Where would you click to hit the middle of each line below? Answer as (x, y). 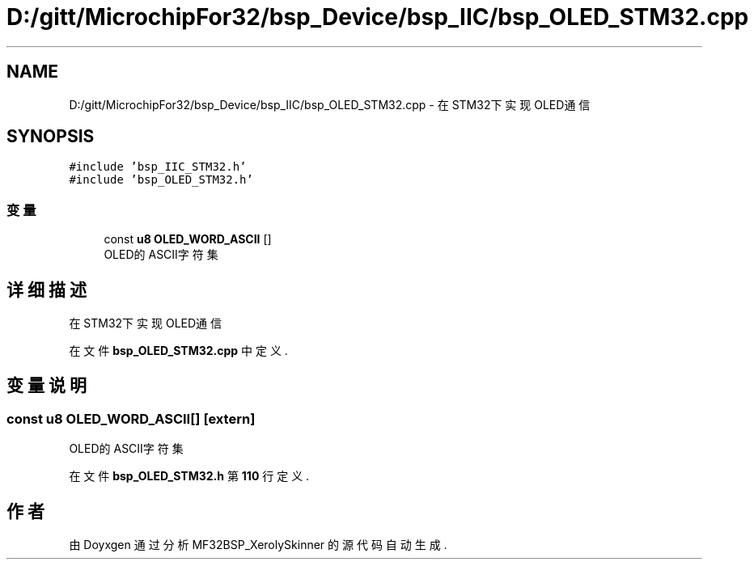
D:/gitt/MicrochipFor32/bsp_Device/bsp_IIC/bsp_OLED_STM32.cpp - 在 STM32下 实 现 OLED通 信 (330, 104)
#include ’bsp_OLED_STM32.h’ (161, 180)
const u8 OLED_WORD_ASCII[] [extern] (131, 418)
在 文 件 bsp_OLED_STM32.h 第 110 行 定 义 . (189, 476)
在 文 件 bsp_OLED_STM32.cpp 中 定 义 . (178, 351)
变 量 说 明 (47, 386)
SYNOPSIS (51, 137)
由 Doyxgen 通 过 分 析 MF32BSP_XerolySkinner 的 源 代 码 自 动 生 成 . (258, 545)
